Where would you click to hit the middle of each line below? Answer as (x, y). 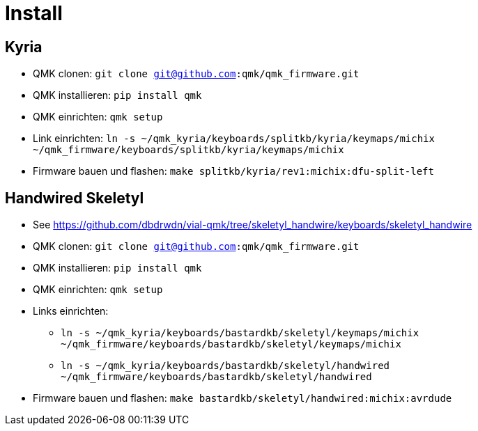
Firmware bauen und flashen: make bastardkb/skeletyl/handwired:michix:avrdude (242, 398)
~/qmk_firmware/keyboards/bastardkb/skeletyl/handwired (216, 377)
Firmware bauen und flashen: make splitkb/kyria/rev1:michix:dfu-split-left (233, 171)
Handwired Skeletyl (75, 198)
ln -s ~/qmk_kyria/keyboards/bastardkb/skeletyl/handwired (225, 366)
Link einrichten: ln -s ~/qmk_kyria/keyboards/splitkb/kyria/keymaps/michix (234, 139)
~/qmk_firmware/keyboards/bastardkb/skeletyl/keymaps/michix (231, 344)
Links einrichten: (71, 311)
